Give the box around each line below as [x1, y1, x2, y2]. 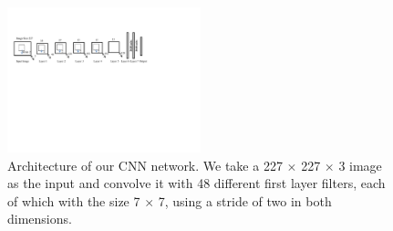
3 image [338, 155, 382, 174]
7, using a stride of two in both [158, 191, 332, 210]
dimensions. [7, 209, 72, 228]
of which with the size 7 [7, 191, 140, 210]
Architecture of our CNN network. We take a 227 [7, 155, 283, 174]
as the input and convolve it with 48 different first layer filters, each [7, 173, 386, 193]
